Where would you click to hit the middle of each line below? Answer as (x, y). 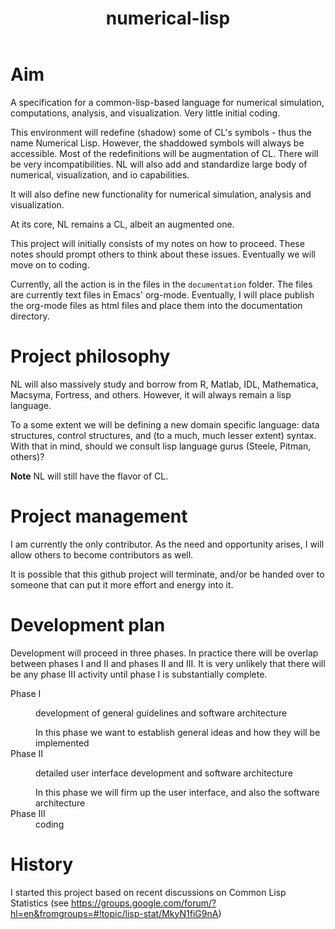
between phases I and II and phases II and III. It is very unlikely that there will (168, 663)
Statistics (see (39, 903)
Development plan (88, 625)
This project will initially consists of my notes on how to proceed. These (157, 243)
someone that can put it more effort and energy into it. (122, 584)
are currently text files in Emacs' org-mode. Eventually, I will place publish (162, 294)
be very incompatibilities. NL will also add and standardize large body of (159, 164)
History (42, 864)
